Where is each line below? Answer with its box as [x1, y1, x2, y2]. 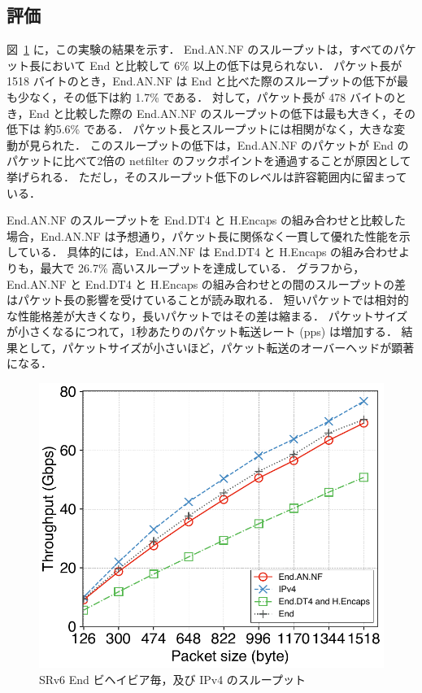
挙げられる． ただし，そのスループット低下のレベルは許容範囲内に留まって [7, 168, 407, 185]
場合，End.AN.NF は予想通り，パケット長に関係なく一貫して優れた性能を [7, 227, 399, 244]
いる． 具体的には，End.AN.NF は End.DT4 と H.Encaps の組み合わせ [28, 243, 399, 260]
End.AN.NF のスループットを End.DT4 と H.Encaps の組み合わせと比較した [7, 211, 407, 229]
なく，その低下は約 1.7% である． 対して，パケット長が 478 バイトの [28, 88, 395, 105]
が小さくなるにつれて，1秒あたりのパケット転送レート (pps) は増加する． [7, 323, 398, 340]
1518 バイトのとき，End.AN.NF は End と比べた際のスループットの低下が [7, 72, 398, 89]
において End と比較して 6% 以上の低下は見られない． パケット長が [40, 56, 402, 73]
